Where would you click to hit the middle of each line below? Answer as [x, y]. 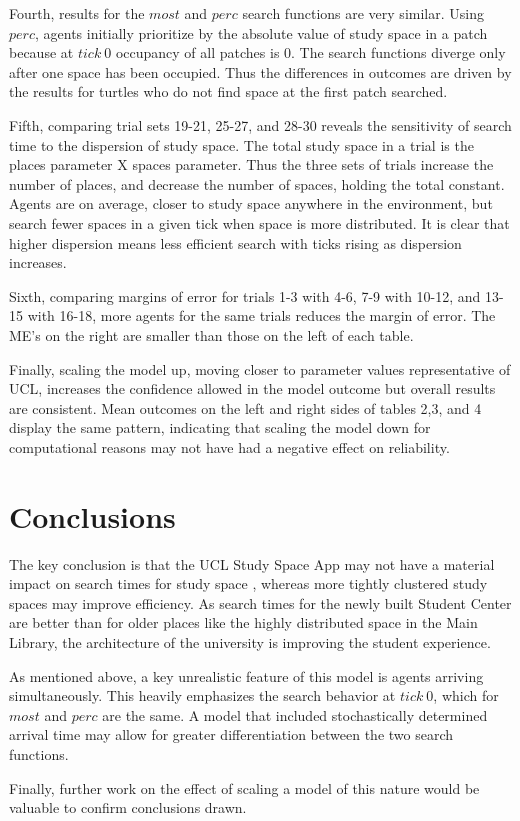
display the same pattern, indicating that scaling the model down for [220, 427]
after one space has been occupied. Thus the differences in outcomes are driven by [260, 71]
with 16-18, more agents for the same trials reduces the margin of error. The [261, 315]
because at [41, 52]
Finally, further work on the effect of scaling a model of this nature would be [244, 787]
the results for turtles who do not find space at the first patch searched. [228, 91]
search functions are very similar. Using [363, 13]
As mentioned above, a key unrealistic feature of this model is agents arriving [246, 675]
